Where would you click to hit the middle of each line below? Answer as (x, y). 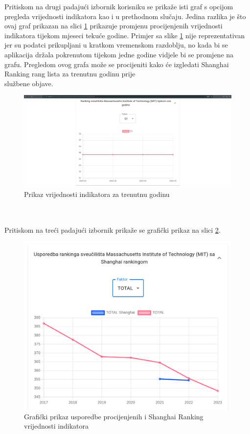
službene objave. (29, 83)
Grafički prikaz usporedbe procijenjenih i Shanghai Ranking (114, 416)
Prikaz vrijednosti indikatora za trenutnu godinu (97, 194)
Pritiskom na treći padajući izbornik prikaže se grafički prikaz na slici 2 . (113, 230)
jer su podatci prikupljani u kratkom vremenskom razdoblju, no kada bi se (116, 45)
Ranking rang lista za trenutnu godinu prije (70, 74)
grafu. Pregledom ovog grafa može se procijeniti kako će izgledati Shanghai (117, 64)
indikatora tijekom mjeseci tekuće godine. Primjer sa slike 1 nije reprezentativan (125, 35)
